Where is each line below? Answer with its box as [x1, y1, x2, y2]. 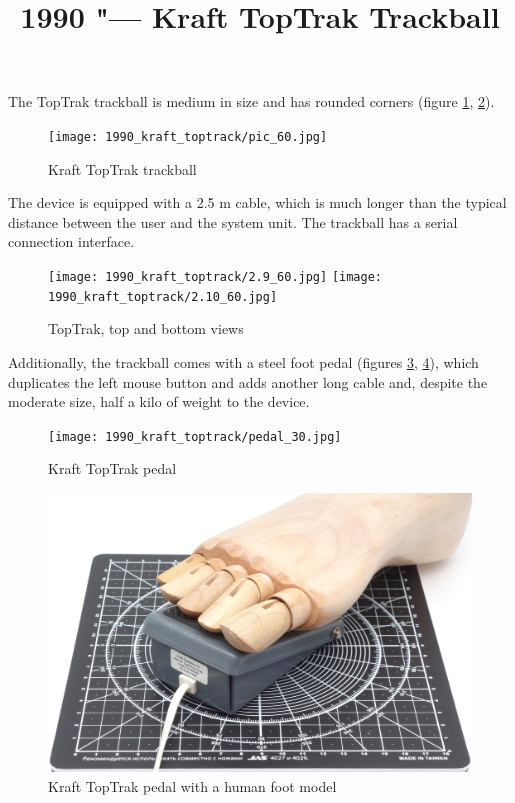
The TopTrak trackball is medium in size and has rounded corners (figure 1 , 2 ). [8, 91, 495, 112]
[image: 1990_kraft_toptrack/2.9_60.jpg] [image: [48, 270, 382, 284]
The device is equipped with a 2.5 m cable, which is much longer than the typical [8, 192, 507, 213]
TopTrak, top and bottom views [48, 318, 244, 339]
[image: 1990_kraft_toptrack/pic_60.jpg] [48, 129, 328, 144]
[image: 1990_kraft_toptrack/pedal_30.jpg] [48, 429, 342, 444]
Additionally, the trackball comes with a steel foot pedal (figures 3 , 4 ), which [8, 351, 479, 372]
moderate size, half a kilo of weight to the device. [8, 391, 310, 412]
